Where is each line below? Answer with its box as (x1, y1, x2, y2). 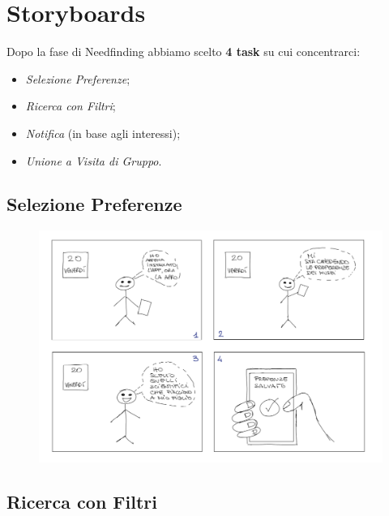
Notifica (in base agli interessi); (25, 124, 181, 141)
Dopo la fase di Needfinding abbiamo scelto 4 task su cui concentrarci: (6, 43, 361, 60)
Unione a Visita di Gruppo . (25, 152, 162, 169)
